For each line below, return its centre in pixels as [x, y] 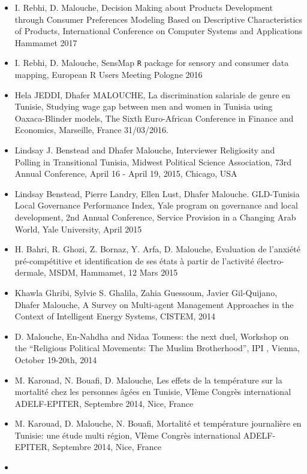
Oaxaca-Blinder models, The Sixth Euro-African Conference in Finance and [154, 118]
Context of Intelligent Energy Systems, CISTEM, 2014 [115, 316]
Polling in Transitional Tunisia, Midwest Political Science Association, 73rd [153, 161]
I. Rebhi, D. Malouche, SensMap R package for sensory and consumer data [152, 63]
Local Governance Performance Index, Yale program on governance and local [156, 205]
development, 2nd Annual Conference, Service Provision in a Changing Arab [155, 217]
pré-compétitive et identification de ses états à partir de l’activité [134, 260]
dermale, [30, 272]
